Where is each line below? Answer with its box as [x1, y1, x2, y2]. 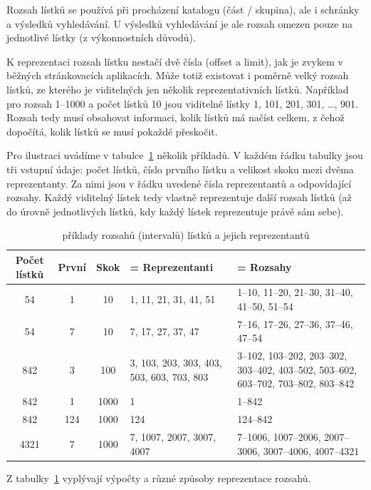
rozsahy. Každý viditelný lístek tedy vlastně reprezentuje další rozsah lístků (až [6, 190, 352, 205]
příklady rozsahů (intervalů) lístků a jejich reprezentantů [62, 228, 310, 243]
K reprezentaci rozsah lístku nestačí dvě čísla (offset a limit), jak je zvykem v [6, 53, 343, 68]
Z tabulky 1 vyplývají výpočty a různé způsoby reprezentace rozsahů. [6, 470, 311, 485]
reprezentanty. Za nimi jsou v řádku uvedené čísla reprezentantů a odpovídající [6, 175, 352, 190]
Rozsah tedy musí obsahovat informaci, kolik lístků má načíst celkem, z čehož [6, 110, 345, 125]
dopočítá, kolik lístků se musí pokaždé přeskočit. [6, 123, 218, 138]
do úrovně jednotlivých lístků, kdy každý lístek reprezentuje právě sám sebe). [6, 203, 344, 218]
